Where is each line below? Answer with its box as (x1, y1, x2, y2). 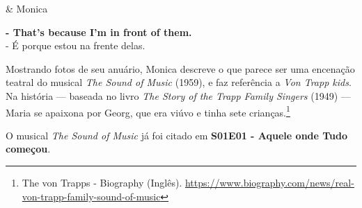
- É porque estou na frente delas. (6, 38, 145, 53)
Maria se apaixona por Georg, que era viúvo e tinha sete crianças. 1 (6, 103, 290, 119)
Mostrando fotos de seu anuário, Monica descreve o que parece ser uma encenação (6, 61, 355, 76)
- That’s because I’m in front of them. (6, 24, 192, 39)
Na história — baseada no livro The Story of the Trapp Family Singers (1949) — (6, 88, 351, 103)
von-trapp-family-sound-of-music (22, 189, 161, 203)
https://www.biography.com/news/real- (184, 175, 354, 189)
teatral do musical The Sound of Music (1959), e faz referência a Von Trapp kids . (6, 75, 352, 89)
